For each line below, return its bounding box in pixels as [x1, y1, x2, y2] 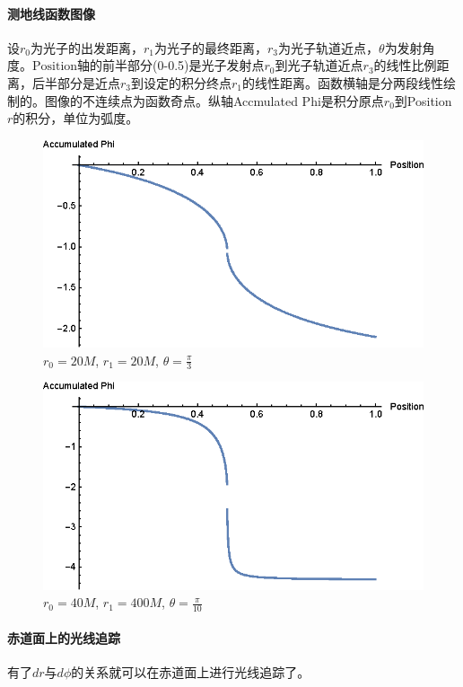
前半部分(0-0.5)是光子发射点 [102, 56, 265, 75]
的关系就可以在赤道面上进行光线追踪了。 [71, 662, 310, 681]
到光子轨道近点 [275, 56, 363, 75]
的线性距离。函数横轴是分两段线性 [242, 73, 444, 92]
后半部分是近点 [31, 73, 120, 92]
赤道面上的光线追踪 [7, 628, 120, 647]
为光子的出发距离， [31, 38, 144, 57]
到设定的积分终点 [131, 73, 232, 92]
